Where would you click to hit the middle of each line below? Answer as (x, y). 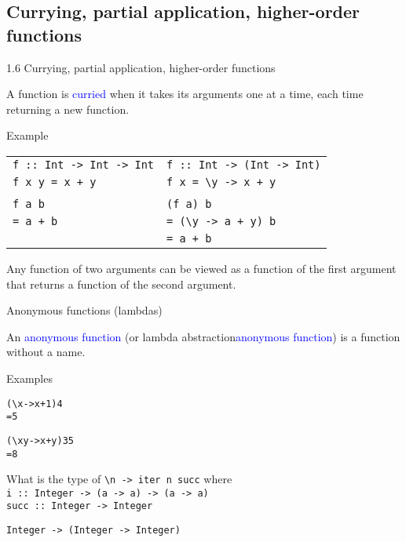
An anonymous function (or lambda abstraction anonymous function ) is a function (203, 336)
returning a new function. (68, 109)
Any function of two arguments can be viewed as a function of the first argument (201, 268)
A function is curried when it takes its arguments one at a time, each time (185, 94)
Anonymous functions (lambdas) (84, 310)
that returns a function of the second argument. (121, 284)
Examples (29, 378)
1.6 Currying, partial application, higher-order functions (141, 67)
